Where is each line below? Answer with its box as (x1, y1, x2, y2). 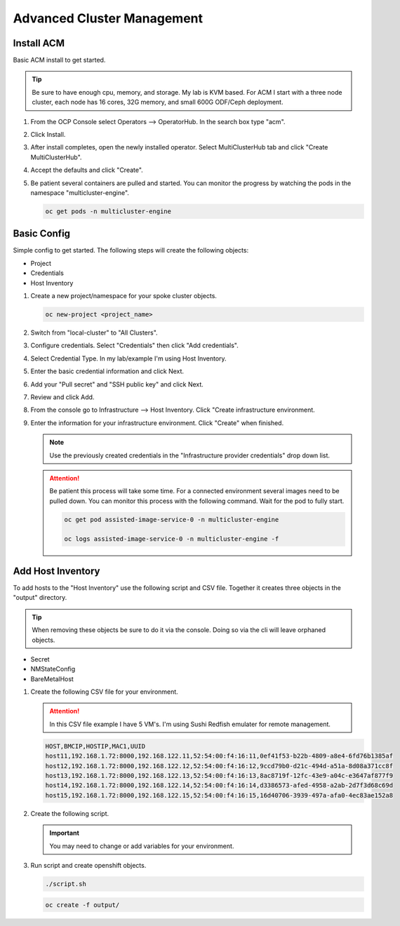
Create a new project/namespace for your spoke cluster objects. (30, 292, 218, 300)
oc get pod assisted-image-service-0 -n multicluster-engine (64, 516, 279, 523)
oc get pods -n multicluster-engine (45, 207, 172, 215)
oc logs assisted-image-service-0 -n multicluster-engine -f (64, 535, 279, 543)
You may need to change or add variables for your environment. (49, 842, 234, 850)
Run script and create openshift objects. (30, 861, 147, 869)
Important (49, 828, 80, 838)
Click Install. (30, 130, 66, 139)
